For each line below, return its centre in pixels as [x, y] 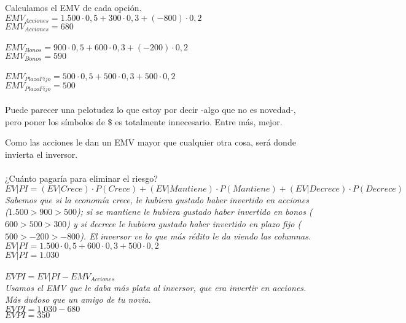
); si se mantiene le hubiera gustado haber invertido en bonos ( [194, 212]
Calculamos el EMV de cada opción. [73, 7]
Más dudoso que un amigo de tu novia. [78, 299]
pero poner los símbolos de [55, 121]
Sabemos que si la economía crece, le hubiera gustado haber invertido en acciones [157, 199]
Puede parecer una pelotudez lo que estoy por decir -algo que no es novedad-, [150, 110]
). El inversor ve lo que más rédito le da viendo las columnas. [196, 235]
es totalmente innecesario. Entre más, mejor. [199, 121]
